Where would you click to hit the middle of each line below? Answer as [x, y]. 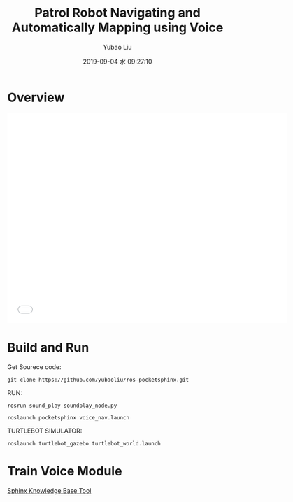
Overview [36, 98]
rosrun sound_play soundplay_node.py [62, 406]
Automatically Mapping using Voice [117, 28]
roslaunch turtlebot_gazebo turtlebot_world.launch [84, 443]
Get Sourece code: [34, 367]
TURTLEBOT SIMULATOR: [45, 431]
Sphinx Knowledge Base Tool [49, 490]
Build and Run [48, 347]
